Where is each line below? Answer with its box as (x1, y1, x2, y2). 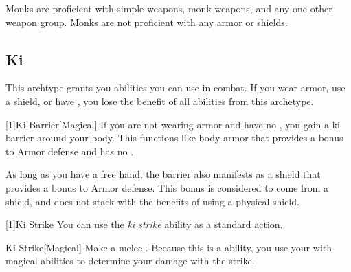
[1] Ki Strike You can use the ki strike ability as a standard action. (5, 217, 283, 231)
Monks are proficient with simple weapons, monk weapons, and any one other (5, 1, 332, 15)
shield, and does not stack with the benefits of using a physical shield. (5, 194, 299, 208)
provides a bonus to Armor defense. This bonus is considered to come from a (5, 180, 329, 194)
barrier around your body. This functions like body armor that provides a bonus (5, 131, 343, 145)
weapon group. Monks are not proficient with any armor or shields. (5, 14, 288, 29)
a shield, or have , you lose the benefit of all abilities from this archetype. (5, 93, 314, 108)
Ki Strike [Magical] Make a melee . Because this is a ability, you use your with (5, 240, 332, 254)
